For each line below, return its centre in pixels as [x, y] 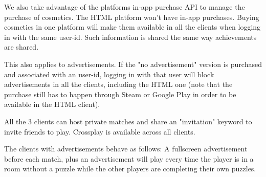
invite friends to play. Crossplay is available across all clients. [100, 131]
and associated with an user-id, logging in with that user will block [109, 74]
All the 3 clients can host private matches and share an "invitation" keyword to [128, 121]
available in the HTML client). [52, 104]
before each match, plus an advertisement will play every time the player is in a [129, 158]
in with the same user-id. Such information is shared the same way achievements [130, 37]
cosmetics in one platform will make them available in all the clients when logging [132, 27]
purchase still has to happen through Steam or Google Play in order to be [120, 94]
